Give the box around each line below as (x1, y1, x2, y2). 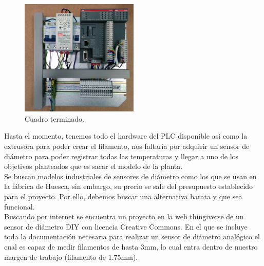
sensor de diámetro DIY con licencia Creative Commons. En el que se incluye (4, 221, 248, 232)
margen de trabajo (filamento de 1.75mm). (4, 251, 138, 262)
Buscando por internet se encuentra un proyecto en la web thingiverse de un (4, 211, 244, 222)
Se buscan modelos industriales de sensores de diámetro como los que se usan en (4, 170, 257, 181)
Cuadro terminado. (25, 113, 84, 124)
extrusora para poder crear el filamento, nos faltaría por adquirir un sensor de (4, 141, 250, 151)
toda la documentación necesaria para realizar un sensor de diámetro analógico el (4, 231, 260, 242)
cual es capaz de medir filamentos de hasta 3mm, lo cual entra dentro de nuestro (4, 241, 258, 252)
